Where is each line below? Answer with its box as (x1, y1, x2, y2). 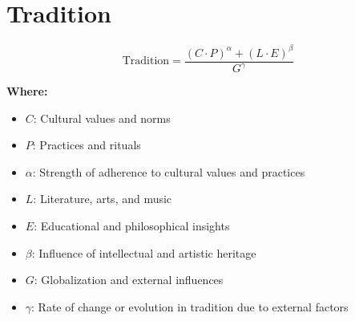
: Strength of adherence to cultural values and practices (32, 163, 305, 180)
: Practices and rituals (32, 136, 141, 153)
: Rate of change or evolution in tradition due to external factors (31, 298, 349, 315)
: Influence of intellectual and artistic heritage (31, 244, 256, 261)
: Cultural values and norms (33, 109, 171, 126)
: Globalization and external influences (34, 271, 224, 288)
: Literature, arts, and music (33, 190, 172, 207)
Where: (6, 83, 48, 100)
